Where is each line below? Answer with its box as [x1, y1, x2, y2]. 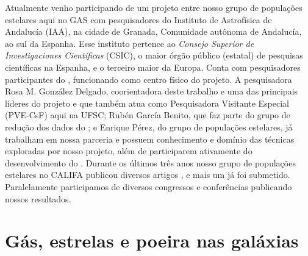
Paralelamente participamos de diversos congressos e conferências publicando [5, 180, 292, 193]
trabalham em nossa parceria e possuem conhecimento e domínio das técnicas [5, 132, 295, 145]
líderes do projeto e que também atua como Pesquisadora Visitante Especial [5, 96, 289, 109]
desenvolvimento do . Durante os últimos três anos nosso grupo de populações [5, 156, 296, 169]
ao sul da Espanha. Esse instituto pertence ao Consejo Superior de [5, 37, 254, 49]
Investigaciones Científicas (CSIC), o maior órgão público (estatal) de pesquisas [5, 49, 303, 62]
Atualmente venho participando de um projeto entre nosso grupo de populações [5, 1, 303, 13]
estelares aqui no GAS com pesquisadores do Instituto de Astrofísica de [5, 13, 272, 26]
